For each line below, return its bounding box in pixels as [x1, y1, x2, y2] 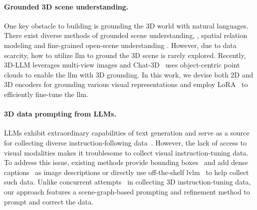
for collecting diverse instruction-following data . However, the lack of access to [4, 137, 247, 147]
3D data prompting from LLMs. [4, 108, 116, 119]
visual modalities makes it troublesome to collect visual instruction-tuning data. [4, 147, 249, 157]
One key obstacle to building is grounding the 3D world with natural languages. [4, 20, 249, 30]
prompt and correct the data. [4, 196, 94, 206]
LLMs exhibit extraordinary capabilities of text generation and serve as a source [4, 127, 250, 138]
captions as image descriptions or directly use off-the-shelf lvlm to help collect [4, 166, 249, 177]
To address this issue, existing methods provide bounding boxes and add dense [4, 157, 248, 167]
